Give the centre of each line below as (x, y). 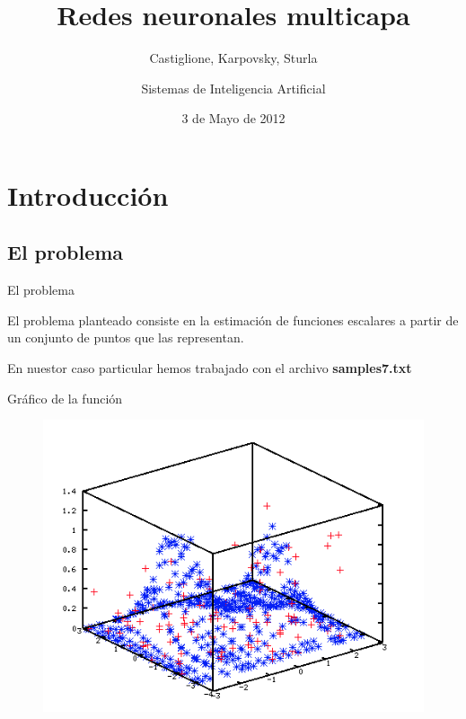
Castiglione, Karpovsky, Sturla (233, 58)
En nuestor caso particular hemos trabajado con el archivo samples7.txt (210, 368)
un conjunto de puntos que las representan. (126, 337)
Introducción (88, 195)
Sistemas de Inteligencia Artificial (233, 88)
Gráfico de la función (65, 398)
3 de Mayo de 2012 (233, 118)
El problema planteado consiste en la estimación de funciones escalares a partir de (233, 320)
